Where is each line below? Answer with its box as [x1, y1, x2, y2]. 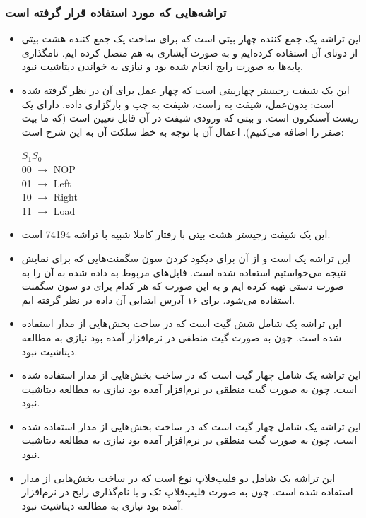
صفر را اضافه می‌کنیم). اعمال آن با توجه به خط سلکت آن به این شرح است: [21, 124, 344, 139]
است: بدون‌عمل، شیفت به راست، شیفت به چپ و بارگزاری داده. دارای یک [21, 96, 334, 111]
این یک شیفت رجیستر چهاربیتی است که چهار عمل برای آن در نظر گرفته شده [21, 83, 350, 97]
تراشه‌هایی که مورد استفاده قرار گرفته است [5, 3, 227, 20]
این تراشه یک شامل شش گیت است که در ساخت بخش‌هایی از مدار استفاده [21, 316, 342, 331]
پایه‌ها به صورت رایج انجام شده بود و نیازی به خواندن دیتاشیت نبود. [21, 59, 303, 73]
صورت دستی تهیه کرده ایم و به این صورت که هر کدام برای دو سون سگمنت [21, 278, 344, 293]
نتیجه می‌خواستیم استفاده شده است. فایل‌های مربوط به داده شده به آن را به [21, 264, 346, 279]
